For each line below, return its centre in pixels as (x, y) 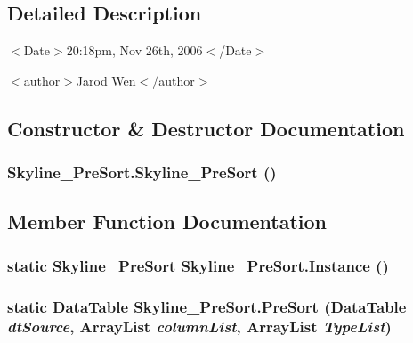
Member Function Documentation (167, 221)
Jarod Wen (106, 80)
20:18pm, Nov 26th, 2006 (134, 50)
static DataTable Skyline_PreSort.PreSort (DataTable (207, 306)
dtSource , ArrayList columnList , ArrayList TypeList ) (199, 327)
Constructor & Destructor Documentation (206, 128)
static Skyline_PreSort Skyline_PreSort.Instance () (198, 265)
